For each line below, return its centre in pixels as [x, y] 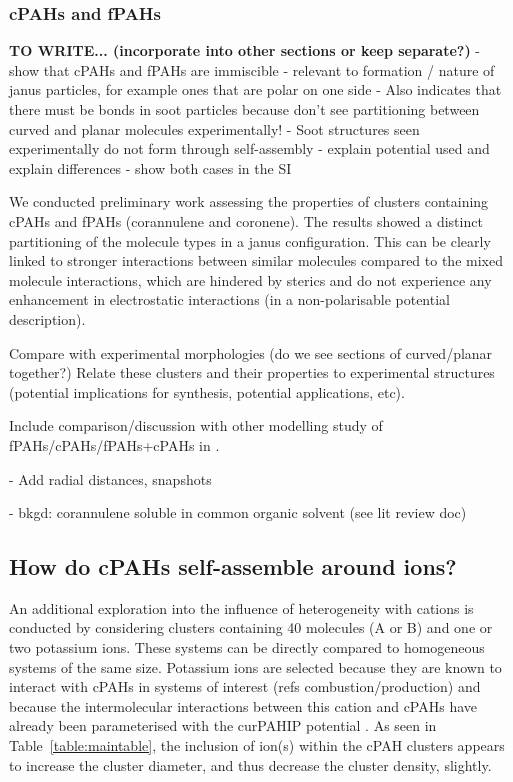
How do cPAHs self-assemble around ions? [233, 566]
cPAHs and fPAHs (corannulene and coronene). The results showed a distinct [246, 220]
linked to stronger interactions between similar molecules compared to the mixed [256, 260]
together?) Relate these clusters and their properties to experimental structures [252, 372]
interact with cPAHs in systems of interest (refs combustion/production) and [245, 686]
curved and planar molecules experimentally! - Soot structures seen [214, 128]
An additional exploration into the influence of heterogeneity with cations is [241, 607]
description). [47, 318]
